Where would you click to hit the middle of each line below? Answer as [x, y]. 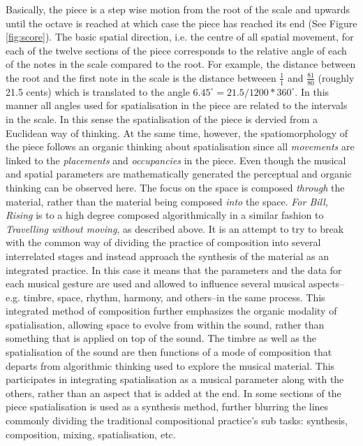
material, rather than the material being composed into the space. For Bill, [167, 201]
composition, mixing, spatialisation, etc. [91, 434]
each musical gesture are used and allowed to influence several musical [156, 283]
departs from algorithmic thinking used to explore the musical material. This [170, 365]
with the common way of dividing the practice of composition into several [163, 242]
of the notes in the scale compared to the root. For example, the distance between [181, 64]
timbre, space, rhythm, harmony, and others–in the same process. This [174, 297]
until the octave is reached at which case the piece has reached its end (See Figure [181, 23]
